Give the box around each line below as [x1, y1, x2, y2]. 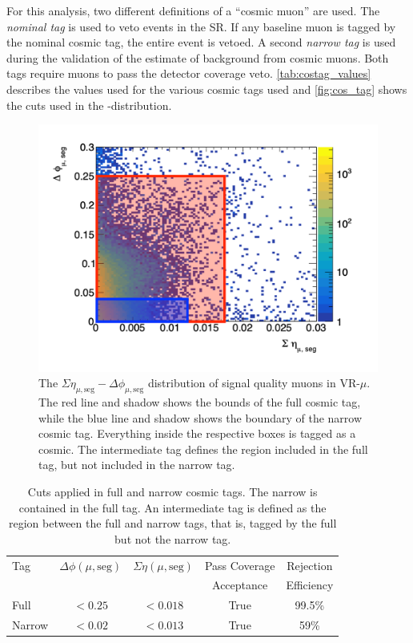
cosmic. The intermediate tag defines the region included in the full [38, 440, 368, 457]
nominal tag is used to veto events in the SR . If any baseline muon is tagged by [6, 18, 396, 34]
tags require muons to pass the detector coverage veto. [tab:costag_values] [6, 65, 371, 82]
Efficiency [286, 576, 334, 593]
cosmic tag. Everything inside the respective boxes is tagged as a [38, 425, 356, 442]
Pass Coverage [204, 556, 275, 573]
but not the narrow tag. [114, 530, 231, 547]
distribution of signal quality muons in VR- [147, 374, 360, 391]
